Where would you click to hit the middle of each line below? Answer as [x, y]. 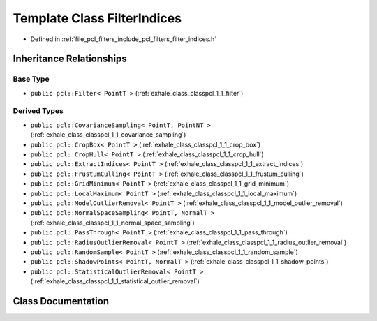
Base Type [31, 79]
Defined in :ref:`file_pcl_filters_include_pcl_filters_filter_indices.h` [123, 39]
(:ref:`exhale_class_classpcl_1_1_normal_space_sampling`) [112, 223]
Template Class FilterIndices [97, 18]
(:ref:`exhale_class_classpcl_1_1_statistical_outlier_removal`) [115, 281]
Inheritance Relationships [70, 59]
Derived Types [38, 111]
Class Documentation [61, 301]
